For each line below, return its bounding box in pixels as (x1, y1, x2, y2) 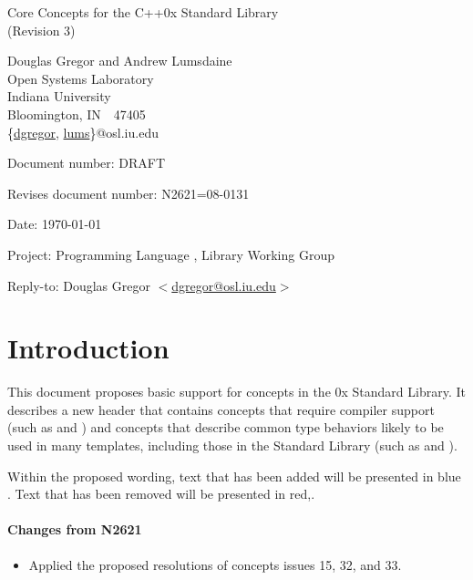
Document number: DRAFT (7, 153, 166, 172)
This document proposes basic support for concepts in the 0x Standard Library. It (7, 382, 466, 401)
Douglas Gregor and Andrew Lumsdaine (7, 51, 232, 70)
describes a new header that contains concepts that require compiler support (7, 399, 435, 419)
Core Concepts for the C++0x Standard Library (7, 3, 279, 21)
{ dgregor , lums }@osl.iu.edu (7, 122, 159, 141)
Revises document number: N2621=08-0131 (7, 183, 250, 202)
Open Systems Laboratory (7, 68, 154, 88)
